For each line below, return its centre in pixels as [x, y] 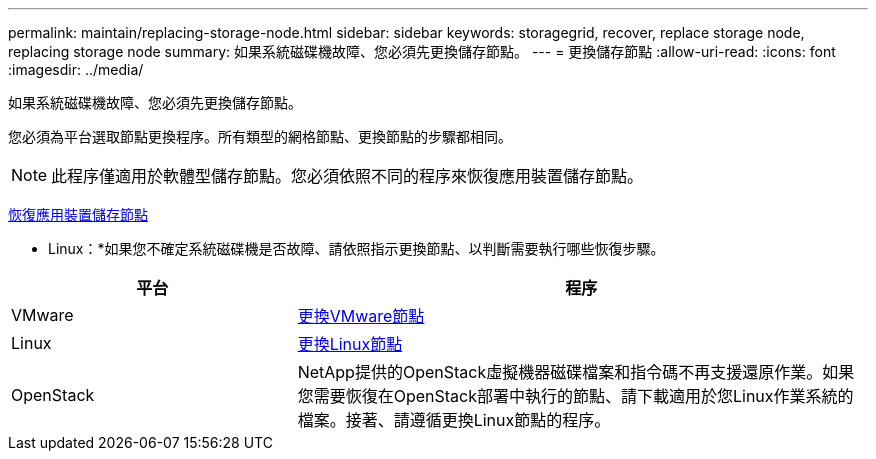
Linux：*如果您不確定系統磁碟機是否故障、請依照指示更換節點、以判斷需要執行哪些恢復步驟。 [356, 248]
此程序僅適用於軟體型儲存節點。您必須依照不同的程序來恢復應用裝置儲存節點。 [347, 176]
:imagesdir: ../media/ [76, 69]
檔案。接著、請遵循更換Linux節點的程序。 [454, 420]
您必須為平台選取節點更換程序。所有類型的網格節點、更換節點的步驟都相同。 [260, 136]
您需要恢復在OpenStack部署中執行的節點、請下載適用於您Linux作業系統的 [575, 396]
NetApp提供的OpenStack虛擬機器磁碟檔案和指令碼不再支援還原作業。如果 [576, 372]
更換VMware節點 [361, 316]
